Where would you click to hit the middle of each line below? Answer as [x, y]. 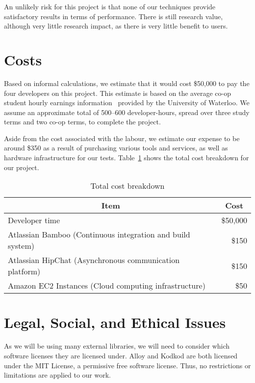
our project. [22, 167]
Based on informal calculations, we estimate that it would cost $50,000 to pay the [127, 83]
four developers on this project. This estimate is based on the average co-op [117, 93]
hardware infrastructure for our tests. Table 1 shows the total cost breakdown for [127, 158]
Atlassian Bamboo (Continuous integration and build [99, 235]
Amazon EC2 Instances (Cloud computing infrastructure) [107, 286]
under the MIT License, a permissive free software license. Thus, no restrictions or [127, 365]
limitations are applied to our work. [57, 375]
